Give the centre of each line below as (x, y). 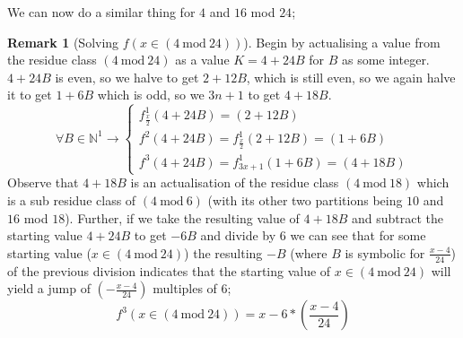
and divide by (238, 235)
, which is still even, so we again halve (351, 77)
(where (309, 252)
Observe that (43, 182)
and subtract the (398, 217)
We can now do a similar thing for (101, 12)
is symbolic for (385, 252)
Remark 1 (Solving (63, 42)
